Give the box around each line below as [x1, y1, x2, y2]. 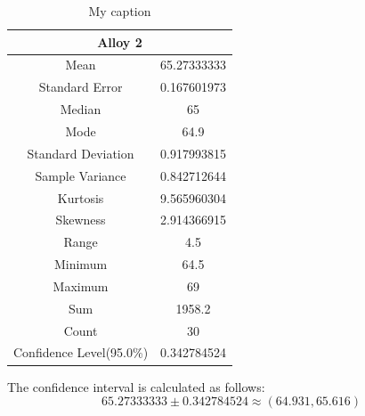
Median [60, 100, 101, 118]
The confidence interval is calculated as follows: [7, 377, 265, 396]
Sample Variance [35, 166, 126, 184]
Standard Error [38, 77, 123, 96]
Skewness [55, 210, 106, 229]
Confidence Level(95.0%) [13, 343, 149, 362]
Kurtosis [57, 188, 104, 207]
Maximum [53, 276, 109, 295]
